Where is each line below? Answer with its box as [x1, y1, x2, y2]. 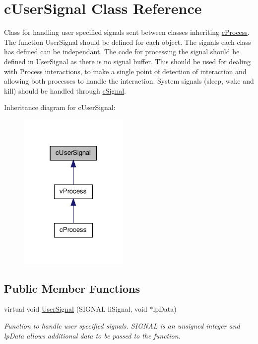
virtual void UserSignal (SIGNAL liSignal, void [4, 304, 147, 314]
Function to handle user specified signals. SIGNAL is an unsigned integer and [4, 320, 240, 331]
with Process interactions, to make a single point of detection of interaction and [4, 66, 247, 76]
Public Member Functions [4, 280, 140, 296]
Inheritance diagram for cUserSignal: [4, 102, 116, 113]
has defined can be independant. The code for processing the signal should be [4, 46, 240, 57]
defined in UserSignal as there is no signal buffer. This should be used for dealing [4, 56, 251, 66]
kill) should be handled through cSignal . [4, 85, 126, 96]
